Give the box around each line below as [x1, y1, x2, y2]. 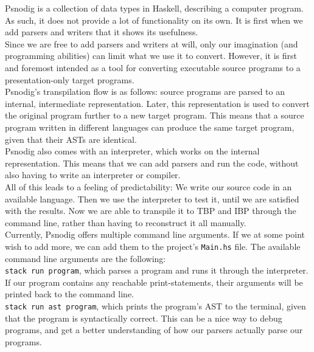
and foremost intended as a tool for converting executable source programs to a [5, 61, 301, 74]
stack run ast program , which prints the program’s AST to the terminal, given [5, 299, 306, 312]
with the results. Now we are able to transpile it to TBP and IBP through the [5, 204, 296, 217]
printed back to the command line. [5, 288, 134, 300]
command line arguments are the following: [5, 252, 166, 264]
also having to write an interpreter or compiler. [5, 168, 181, 181]
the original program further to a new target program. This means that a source [5, 109, 304, 122]
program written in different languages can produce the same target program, [5, 120, 295, 133]
